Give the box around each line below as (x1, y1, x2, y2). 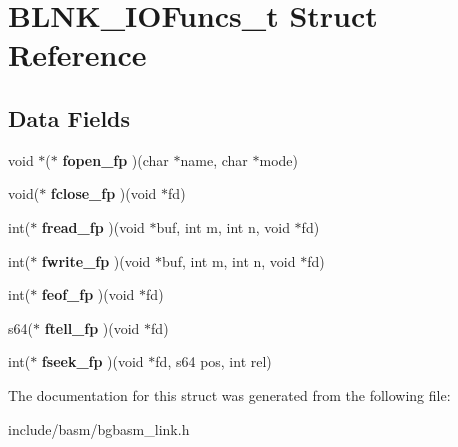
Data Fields (8, 102, 131, 133)
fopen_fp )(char (62, 149, 169, 170)
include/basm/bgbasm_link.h (8, 418, 190, 439)
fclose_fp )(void (50, 183, 157, 204)
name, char (180, 149, 248, 170)
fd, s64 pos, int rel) (155, 351, 272, 372)
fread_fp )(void (41, 216, 145, 237)
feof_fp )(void (41, 284, 135, 305)
